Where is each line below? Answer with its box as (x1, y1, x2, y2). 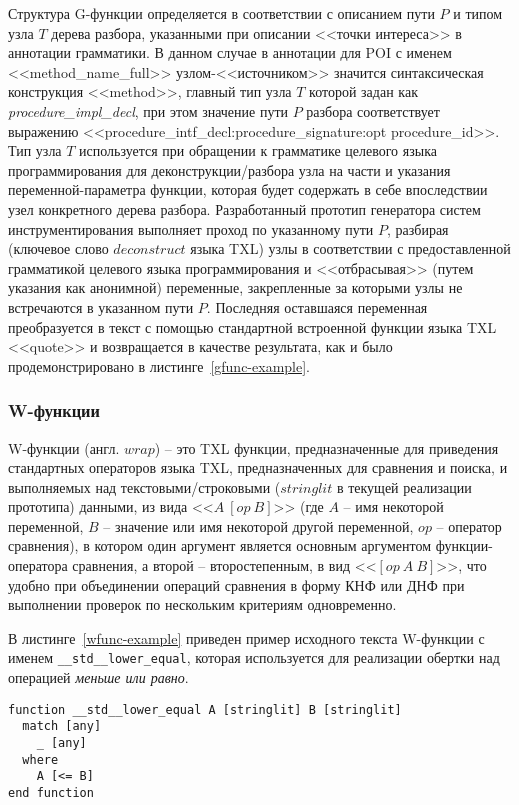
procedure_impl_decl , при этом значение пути (8, 100, 289, 121)
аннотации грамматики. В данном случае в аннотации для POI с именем (8, 42, 452, 63)
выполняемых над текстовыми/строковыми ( (8, 476, 281, 497)
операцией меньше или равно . (8, 667, 189, 688)
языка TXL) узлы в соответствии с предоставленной (190, 238, 511, 259)
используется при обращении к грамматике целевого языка (79, 140, 437, 161)
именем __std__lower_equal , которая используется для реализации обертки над (8, 647, 500, 668)
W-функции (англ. (8, 437, 120, 458)
